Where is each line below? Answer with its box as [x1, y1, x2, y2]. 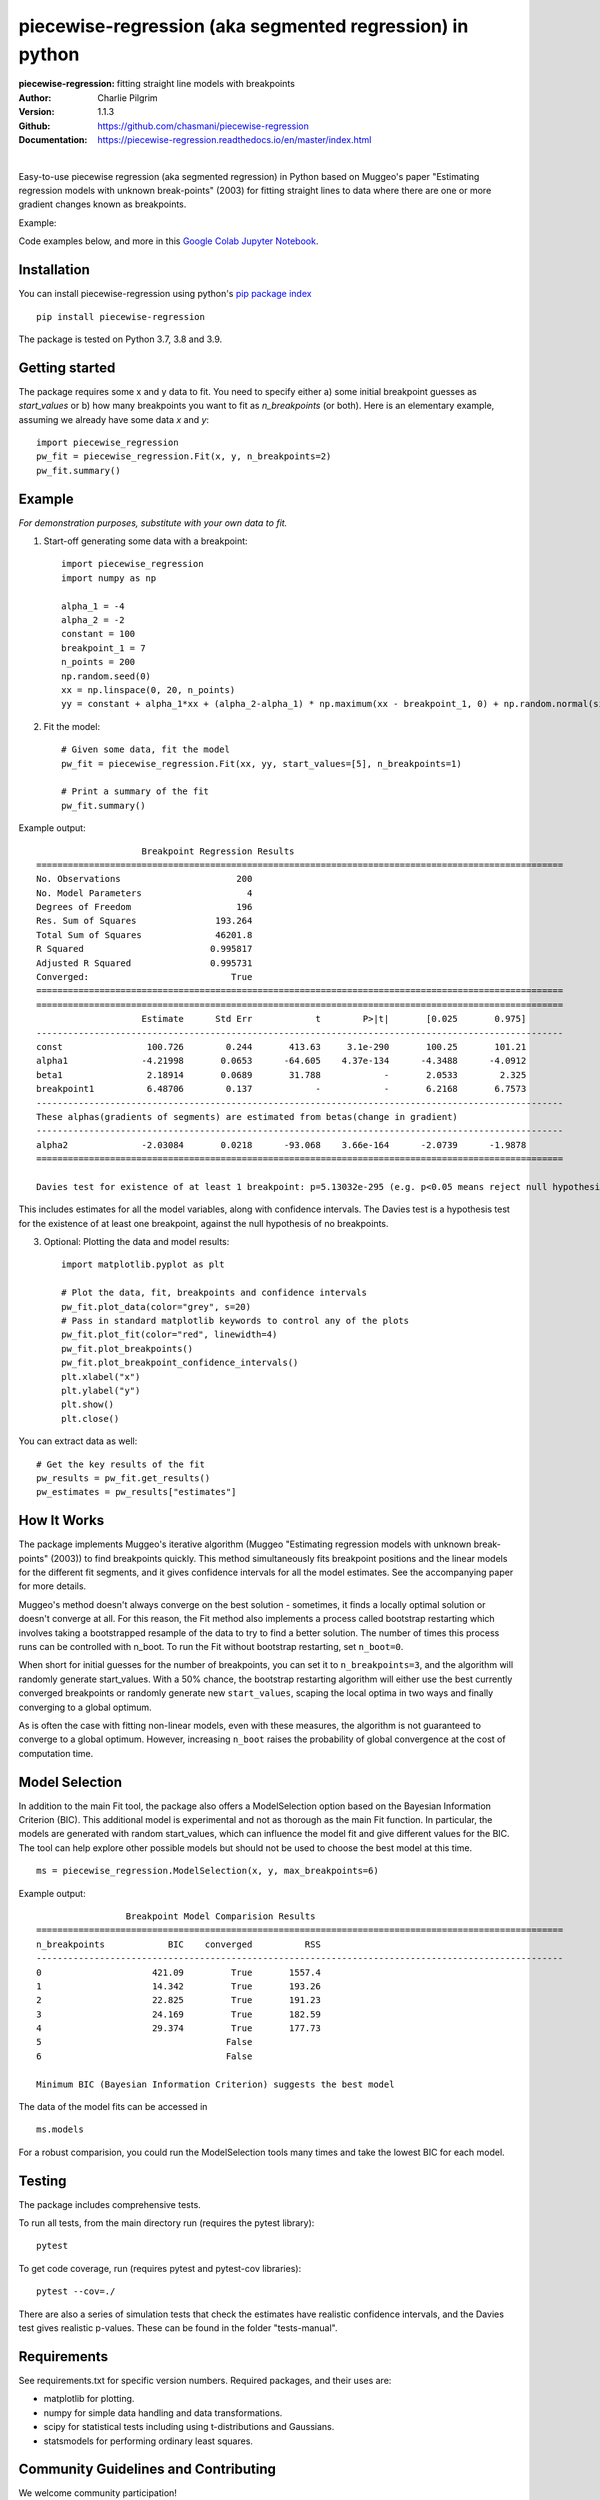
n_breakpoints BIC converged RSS [36, 1938, 322, 1950]
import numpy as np [61, 572, 157, 584]
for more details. [18, 1580, 87, 1592]
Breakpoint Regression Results [141, 845, 295, 857]
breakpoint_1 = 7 [61, 642, 146, 654]
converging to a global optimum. [18, 1701, 152, 1713]
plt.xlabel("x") [61, 1371, 141, 1382]
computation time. [18, 1747, 94, 1759]
